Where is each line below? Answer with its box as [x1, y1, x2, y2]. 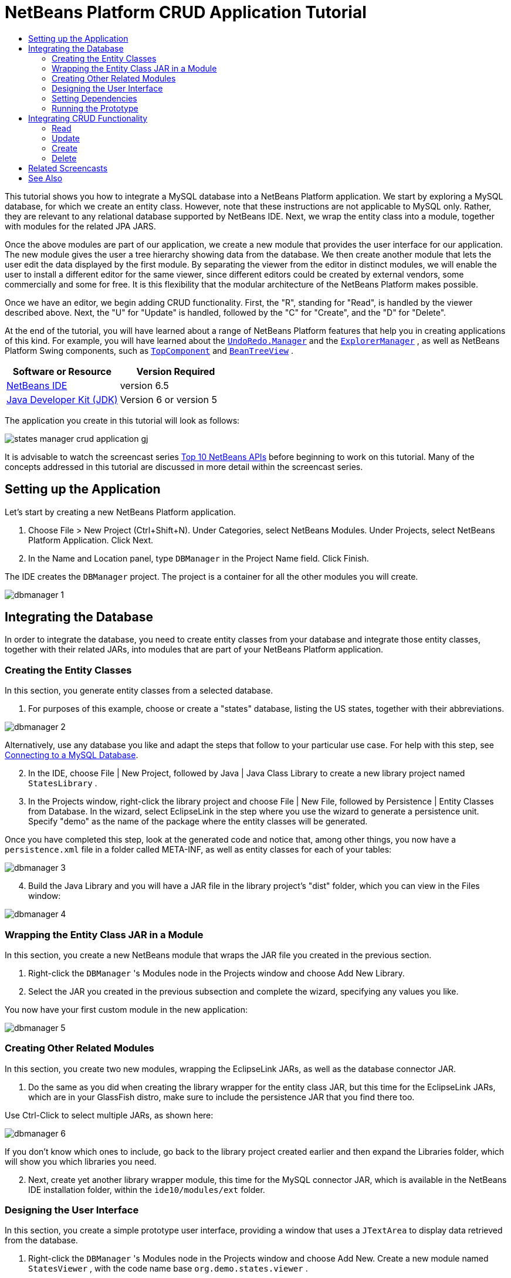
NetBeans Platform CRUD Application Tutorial [5, 2, 367, 22]
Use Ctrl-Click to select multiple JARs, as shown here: [5, 1110, 214, 1120]
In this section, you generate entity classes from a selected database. [5, 685, 273, 696]
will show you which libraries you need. [5, 1156, 157, 1167]
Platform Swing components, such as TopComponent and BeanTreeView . [5, 345, 294, 356]
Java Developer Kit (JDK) [6, 393, 118, 405]
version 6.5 [120, 379, 169, 391]
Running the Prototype [52, 103, 138, 113]
